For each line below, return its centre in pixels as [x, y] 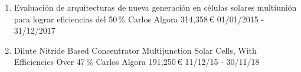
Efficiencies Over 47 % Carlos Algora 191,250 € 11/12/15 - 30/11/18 [137, 62]
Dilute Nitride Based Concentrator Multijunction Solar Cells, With [135, 50]
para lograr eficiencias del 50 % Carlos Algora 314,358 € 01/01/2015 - [139, 19]
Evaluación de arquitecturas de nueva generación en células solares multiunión [155, 7]
